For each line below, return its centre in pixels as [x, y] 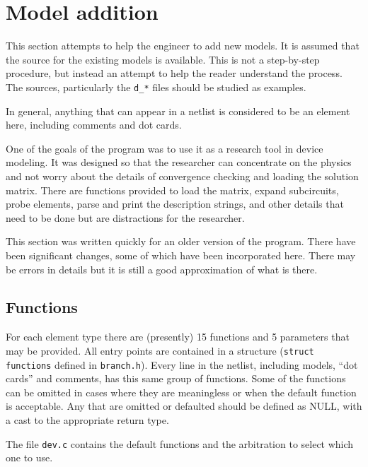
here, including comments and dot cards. [94, 125]
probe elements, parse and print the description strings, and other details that [175, 204]
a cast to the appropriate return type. [87, 419]
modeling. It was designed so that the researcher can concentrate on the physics [179, 162]
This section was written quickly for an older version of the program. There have [181, 241]
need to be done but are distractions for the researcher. [125, 217]
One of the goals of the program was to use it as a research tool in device [165, 148]
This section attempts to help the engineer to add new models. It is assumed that [183, 46]
